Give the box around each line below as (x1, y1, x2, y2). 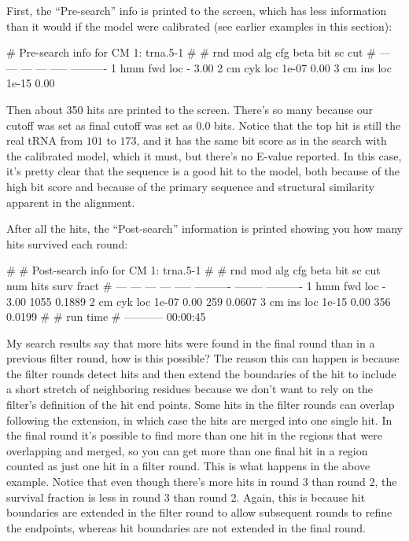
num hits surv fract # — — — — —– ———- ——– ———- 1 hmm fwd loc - (6, 277, 386, 293)
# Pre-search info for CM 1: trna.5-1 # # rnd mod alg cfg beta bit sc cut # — (6, 44, 391, 61)
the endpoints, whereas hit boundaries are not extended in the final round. (6, 519, 367, 535)
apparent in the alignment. (6, 193, 135, 210)
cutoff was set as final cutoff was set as (6, 116, 193, 133)
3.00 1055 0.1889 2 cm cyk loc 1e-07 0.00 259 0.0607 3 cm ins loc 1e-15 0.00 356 (6, 293, 391, 309)
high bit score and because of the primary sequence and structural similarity (6, 178, 375, 194)
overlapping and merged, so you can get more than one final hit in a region (6, 442, 368, 458)
